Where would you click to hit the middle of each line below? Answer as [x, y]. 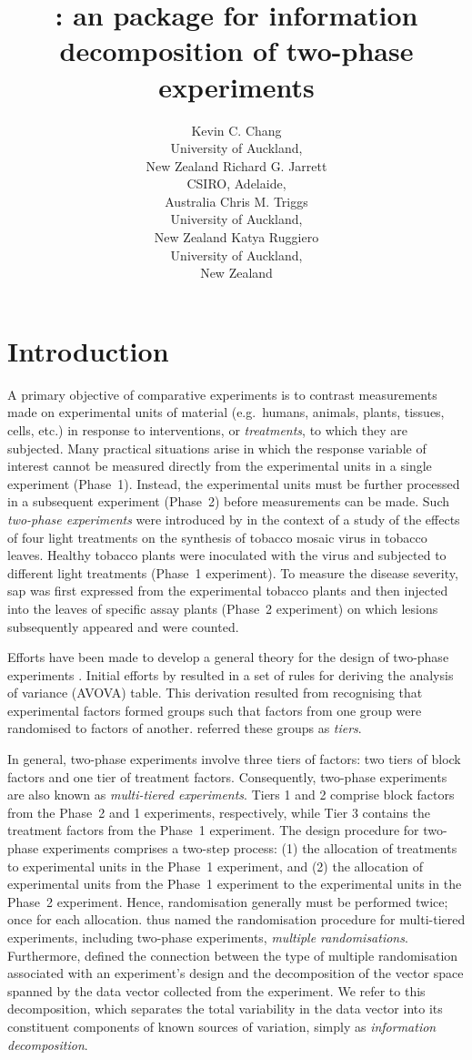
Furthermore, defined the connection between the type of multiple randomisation [233, 955]
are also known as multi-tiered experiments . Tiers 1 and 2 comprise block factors [231, 795]
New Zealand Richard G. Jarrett [236, 165]
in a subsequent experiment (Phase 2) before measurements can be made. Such [228, 501]
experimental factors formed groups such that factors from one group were [215, 710]
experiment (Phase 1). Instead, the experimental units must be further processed [234, 483]
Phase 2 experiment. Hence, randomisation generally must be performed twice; [228, 901]
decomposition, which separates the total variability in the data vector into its [225, 1009]
